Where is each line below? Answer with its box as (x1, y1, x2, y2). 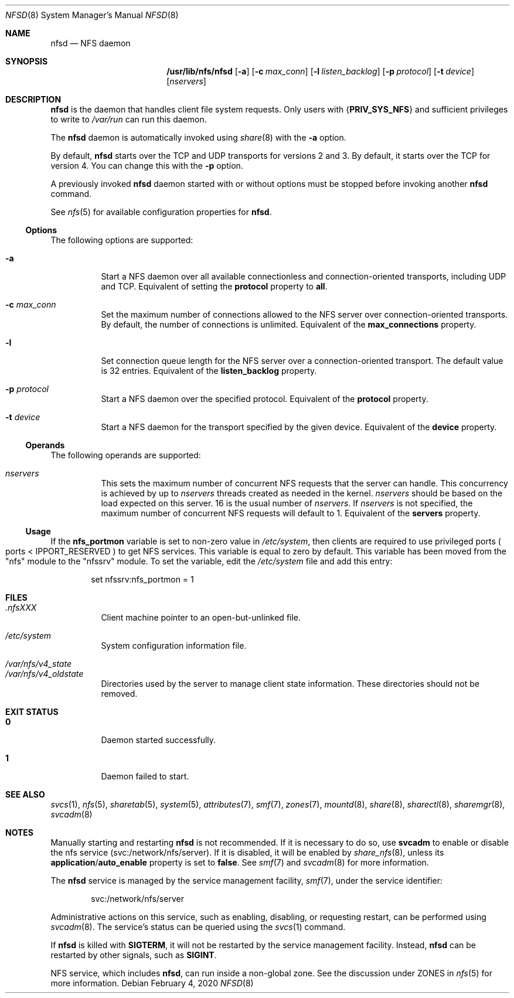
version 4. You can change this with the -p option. (50, 161, 243, 171)
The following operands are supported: (50, 450, 201, 460)
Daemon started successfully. (101, 735, 216, 745)
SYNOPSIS (5, 56, 48, 66)
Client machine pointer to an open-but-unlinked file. (101, 612, 301, 622)
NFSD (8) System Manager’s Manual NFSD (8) (5, 10, 179, 20)
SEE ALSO (5, 789, 45, 799)
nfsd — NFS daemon (50, 38, 131, 48)
